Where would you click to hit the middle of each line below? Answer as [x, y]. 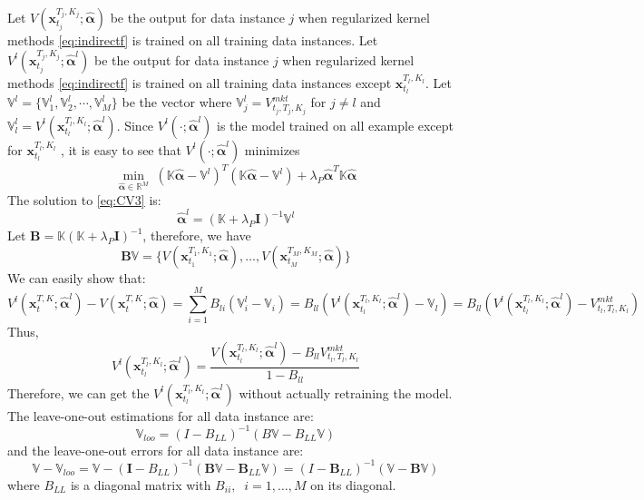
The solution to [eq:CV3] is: [84, 199]
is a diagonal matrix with [141, 484]
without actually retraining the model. [346, 392]
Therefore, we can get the [78, 392]
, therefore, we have [197, 235]
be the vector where [177, 102]
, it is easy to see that [121, 149]
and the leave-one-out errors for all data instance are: [156, 450]
